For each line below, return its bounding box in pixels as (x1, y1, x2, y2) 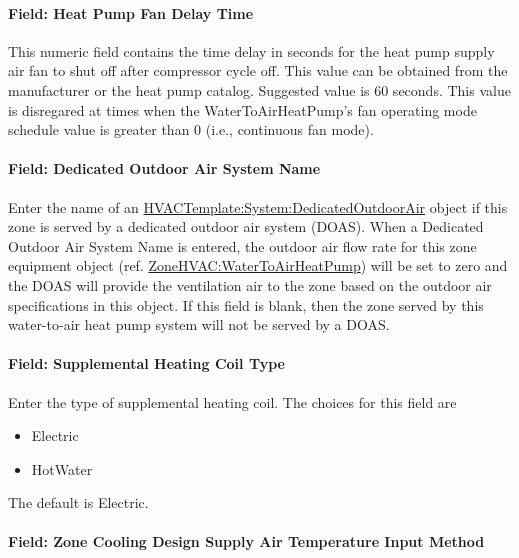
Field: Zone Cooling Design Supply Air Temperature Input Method (8, 531, 485, 552)
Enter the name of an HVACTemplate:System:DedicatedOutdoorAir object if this (8, 196, 508, 217)
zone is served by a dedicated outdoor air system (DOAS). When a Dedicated (8, 216, 484, 237)
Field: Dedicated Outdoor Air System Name (8, 158, 321, 179)
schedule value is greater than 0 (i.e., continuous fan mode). (8, 119, 374, 140)
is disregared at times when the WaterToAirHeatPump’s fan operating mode (8, 99, 477, 120)
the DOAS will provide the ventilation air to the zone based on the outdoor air (8, 274, 492, 295)
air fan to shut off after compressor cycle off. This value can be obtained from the (8, 60, 508, 81)
